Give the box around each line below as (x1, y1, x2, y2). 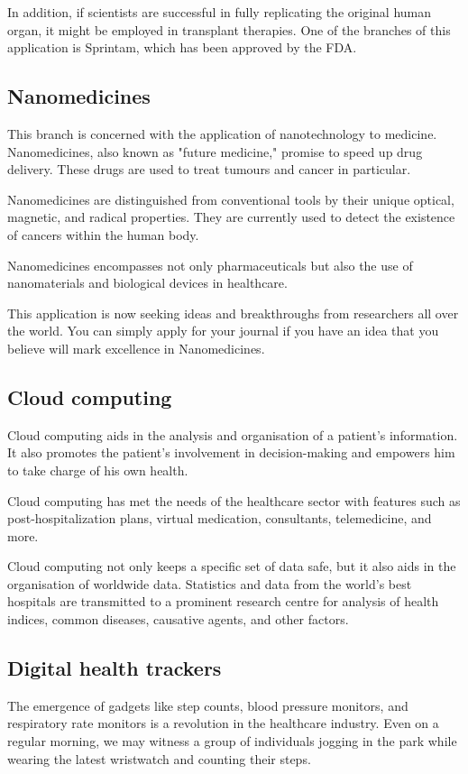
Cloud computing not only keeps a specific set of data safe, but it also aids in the (7, 557, 456, 576)
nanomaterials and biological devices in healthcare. (7, 273, 288, 292)
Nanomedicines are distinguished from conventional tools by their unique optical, (7, 189, 454, 208)
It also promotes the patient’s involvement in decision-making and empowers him (7, 443, 455, 462)
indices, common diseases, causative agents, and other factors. (7, 610, 349, 629)
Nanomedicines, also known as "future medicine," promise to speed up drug (7, 142, 423, 161)
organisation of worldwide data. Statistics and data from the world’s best (7, 574, 412, 593)
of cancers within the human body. (7, 225, 199, 244)
